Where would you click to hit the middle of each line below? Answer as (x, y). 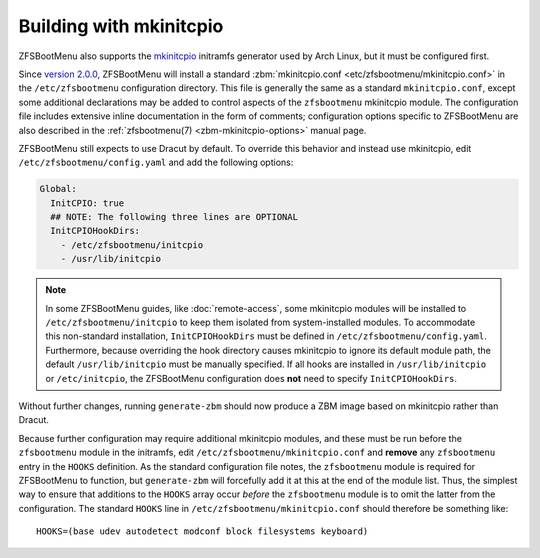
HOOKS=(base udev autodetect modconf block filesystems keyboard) (202, 531)
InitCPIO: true (87, 203)
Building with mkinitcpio (121, 26)
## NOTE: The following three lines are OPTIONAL (174, 217)
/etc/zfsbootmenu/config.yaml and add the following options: (156, 162)
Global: (58, 189)
